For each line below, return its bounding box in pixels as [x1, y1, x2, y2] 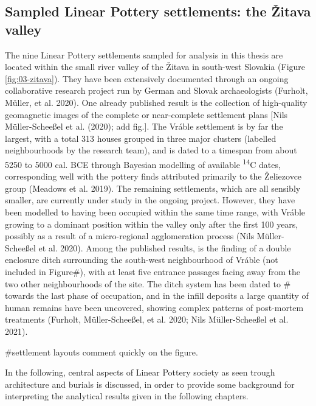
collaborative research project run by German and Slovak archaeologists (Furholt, [5, 84, 308, 97]
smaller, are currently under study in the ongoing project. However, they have [5, 194, 295, 206]
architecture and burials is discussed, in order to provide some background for [5, 377, 295, 390]
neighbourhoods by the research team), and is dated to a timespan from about [5, 144, 297, 156]
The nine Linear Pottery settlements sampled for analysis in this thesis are [5, 48, 283, 61]
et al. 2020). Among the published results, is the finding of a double [38, 241, 291, 254]
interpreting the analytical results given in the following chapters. [5, 390, 249, 402]
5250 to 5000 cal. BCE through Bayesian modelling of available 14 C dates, [5, 156, 281, 170]
